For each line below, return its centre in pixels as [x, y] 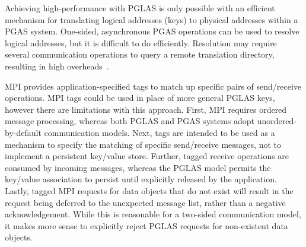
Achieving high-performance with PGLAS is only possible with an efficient [140, 8]
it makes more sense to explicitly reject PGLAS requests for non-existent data [146, 225]
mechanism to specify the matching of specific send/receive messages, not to [143, 144]
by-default [23, 132]
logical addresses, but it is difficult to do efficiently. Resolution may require [141, 42]
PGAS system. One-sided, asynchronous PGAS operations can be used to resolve [152, 31]
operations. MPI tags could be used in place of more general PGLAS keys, [140, 98]
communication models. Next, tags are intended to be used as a [160, 132]
